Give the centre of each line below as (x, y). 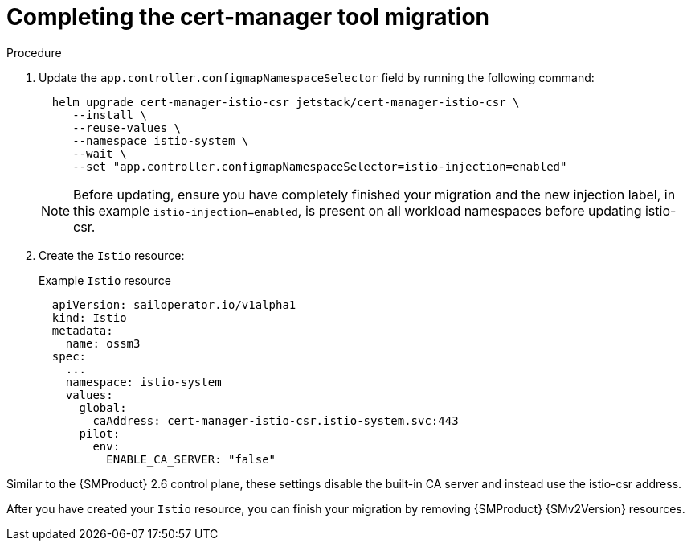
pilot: (100, 433)
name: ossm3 (103, 343)
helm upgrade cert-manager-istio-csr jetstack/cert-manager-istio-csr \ (286, 102)
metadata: (82, 330)
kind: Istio (89, 317)
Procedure (34, 52)
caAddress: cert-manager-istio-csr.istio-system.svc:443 (276, 420)
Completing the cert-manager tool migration (248, 17)
